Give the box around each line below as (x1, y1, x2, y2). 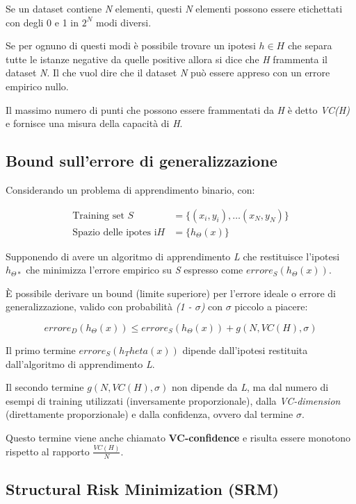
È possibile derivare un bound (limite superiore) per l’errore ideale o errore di (6, 285, 336, 300)
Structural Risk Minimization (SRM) (6, 478, 280, 500)
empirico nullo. (6, 78, 69, 93)
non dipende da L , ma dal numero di (171, 380, 329, 394)
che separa (287, 38, 332, 53)
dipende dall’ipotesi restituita (182, 342, 308, 357)
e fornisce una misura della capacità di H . (6, 116, 183, 131)
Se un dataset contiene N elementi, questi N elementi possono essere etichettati (6, 1, 343, 15)
